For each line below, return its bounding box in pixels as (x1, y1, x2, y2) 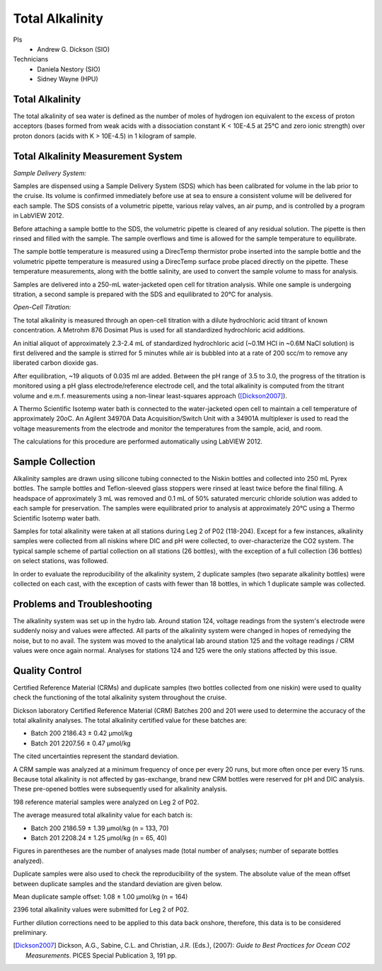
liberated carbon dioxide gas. (13, 359, 99, 367)
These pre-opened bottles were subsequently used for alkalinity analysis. (13, 785, 228, 793)
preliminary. (13, 929, 48, 937)
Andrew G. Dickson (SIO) (37, 45, 110, 53)
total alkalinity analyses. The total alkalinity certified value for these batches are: (13, 716, 247, 725)
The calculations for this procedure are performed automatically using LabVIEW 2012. (13, 437, 263, 446)
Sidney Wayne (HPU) (37, 75, 98, 83)
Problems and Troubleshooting (13, 598, 152, 610)
